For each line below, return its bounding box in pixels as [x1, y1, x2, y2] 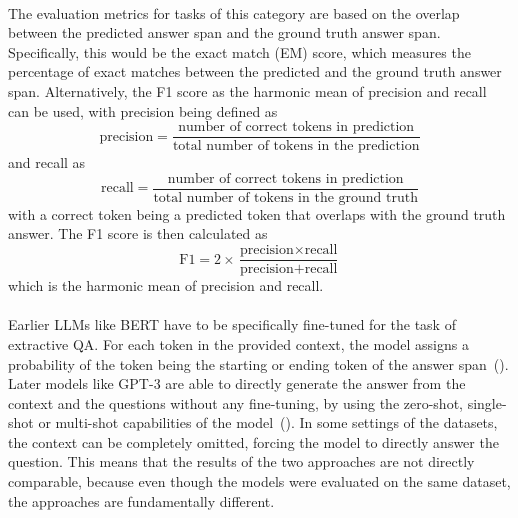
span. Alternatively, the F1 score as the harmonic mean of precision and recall [8, 80, 487, 101]
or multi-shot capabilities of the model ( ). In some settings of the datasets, [38, 412, 498, 433]
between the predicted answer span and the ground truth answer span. [8, 22, 441, 43]
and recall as [8, 152, 86, 173]
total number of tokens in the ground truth [153, 190, 418, 205]
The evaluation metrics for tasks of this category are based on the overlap [8, 2, 460, 23]
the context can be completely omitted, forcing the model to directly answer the [8, 431, 499, 452]
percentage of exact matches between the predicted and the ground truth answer [8, 61, 502, 82]
